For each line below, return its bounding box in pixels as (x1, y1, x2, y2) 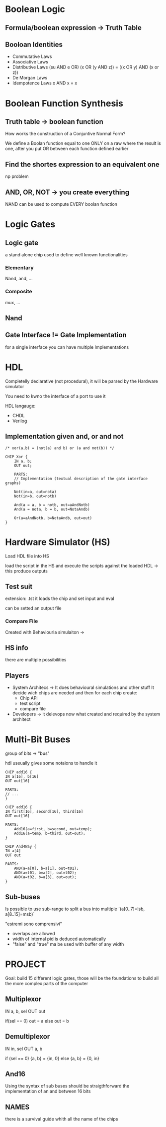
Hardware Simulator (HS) (5, 536, 110, 548)
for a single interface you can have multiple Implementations (5, 344, 129, 350)
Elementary (5, 264, 34, 271)
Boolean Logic (5, 3, 66, 15)
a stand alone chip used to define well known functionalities (5, 252, 128, 258)
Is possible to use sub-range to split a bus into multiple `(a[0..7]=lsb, (5, 906, 145, 912)
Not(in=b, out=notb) (14, 494, 57, 499)
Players (5, 671, 29, 680)
